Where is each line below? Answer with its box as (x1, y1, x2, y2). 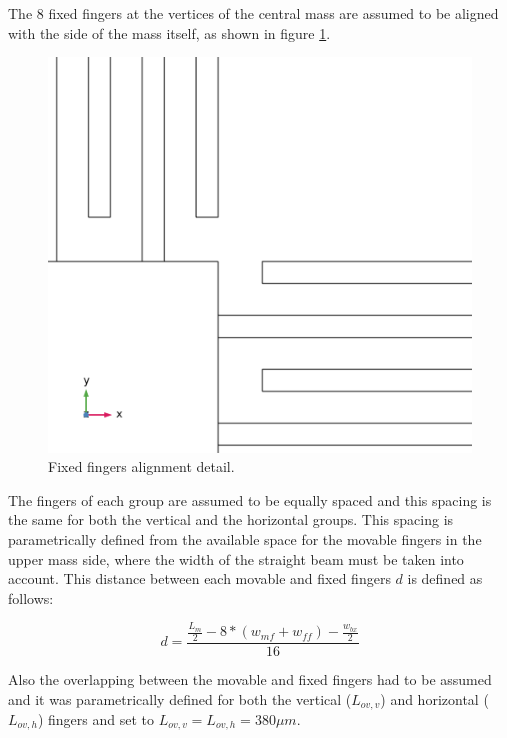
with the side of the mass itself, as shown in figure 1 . (8, 22, 331, 43)
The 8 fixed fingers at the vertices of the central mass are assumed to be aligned (8, 3, 499, 23)
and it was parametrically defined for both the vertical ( (8, 688, 352, 709)
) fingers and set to (37, 709, 154, 729)
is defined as (407, 568, 483, 589)
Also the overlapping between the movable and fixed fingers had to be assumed (8, 668, 492, 689)
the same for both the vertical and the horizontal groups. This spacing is (8, 509, 454, 530)
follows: (8, 587, 54, 608)
